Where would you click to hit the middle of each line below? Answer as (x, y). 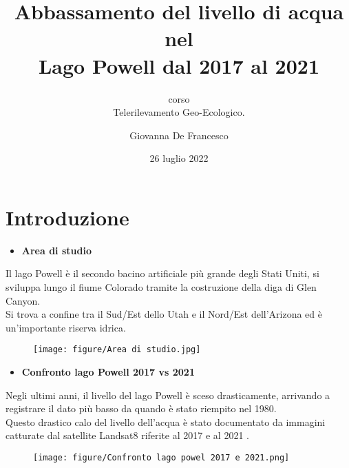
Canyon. (23, 300)
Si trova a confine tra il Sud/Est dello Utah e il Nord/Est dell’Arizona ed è (164, 314)
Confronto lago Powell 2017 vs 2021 (108, 372)
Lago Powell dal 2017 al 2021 (179, 65)
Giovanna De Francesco (179, 135)
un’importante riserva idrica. (66, 327)
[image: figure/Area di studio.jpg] (117, 350)
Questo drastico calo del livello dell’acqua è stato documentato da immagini (166, 421)
